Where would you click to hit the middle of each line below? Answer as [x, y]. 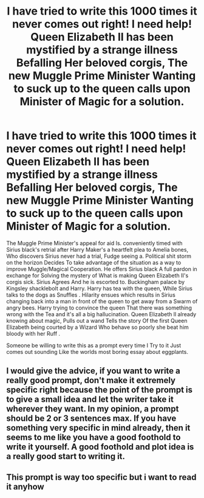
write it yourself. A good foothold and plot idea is [100, 447]
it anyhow [25, 487]
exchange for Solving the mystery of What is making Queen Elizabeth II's [97, 275]
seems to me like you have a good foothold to [93, 437]
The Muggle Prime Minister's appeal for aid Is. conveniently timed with [95, 243]
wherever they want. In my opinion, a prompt [93, 409]
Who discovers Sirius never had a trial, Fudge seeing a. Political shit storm [99, 256]
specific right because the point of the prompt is [100, 390]
